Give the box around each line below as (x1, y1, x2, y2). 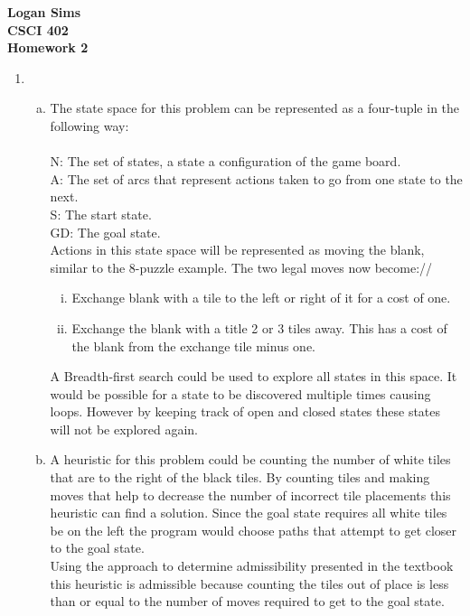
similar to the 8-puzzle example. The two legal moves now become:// (50, 257, 433, 276)
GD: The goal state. (50, 222, 161, 241)
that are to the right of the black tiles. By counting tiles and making (50, 468, 430, 487)
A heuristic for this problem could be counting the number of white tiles (50, 450, 451, 469)
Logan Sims (7, 3, 81, 21)
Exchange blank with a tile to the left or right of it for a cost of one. (71, 288, 451, 307)
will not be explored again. (50, 419, 198, 438)
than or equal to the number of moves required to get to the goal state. (50, 592, 445, 611)
